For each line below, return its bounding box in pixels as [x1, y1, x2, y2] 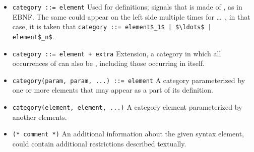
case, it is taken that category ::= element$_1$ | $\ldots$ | [12, 21, 212, 32]
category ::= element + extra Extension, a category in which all [12, 48, 221, 58]
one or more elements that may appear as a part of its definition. [12, 85, 213, 95]
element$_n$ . [12, 31, 54, 41]
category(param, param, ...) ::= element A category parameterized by [12, 74, 245, 85]
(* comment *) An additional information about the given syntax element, [12, 128, 244, 139]
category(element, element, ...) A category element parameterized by [12, 102, 242, 112]
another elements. [12, 111, 67, 122]
